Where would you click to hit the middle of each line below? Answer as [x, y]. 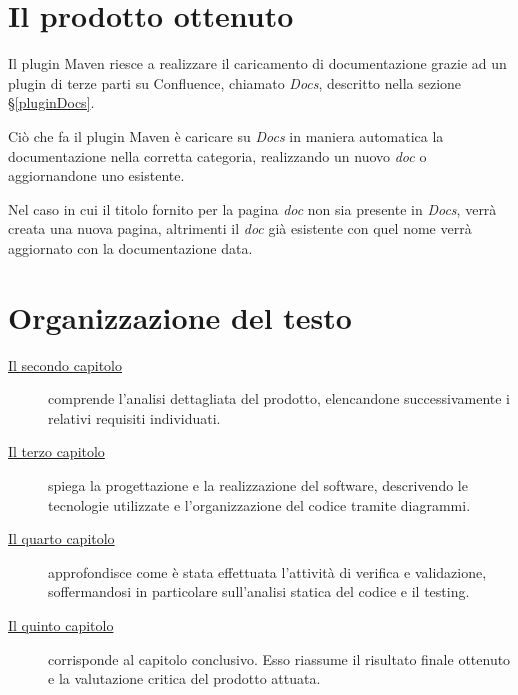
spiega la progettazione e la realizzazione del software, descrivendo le [258, 484]
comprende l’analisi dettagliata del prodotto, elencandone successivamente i [279, 398]
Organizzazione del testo [180, 316]
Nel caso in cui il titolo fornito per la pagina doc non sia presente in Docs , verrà [252, 208]
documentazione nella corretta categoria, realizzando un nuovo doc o [217, 155]
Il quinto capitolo [61, 624]
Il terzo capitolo [56, 451]
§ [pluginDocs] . [51, 102]
